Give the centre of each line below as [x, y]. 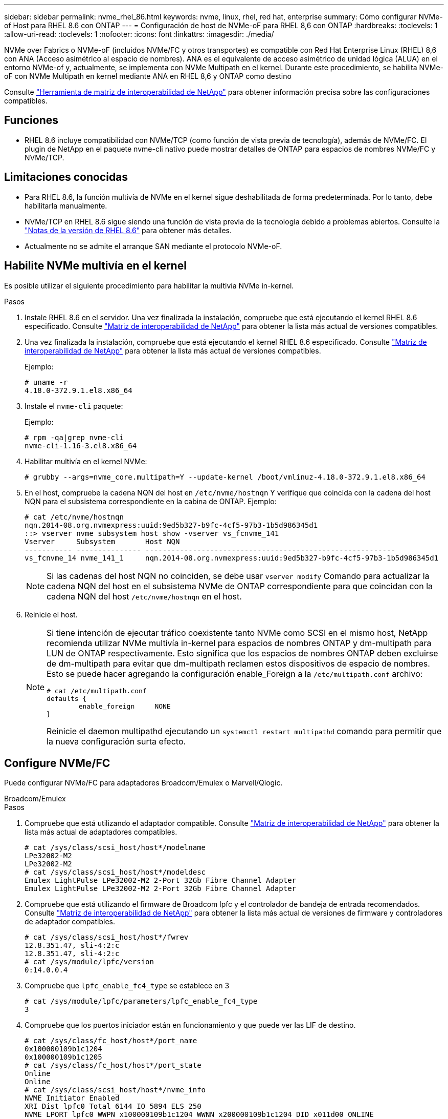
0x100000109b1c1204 [63, 1049]
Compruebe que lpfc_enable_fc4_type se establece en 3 [127, 986]
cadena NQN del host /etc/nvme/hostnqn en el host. [144, 596]
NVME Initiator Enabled [72, 1098]
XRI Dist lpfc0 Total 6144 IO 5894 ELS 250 [113, 1106]
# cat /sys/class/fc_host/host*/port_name [111, 1041]
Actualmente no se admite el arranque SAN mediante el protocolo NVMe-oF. [153, 246]
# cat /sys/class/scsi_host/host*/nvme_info [115, 1090]
